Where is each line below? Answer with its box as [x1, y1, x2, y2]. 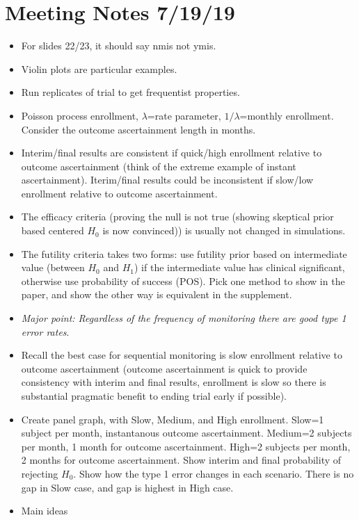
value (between [21, 260, 85, 275]
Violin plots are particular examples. [21, 61, 177, 76]
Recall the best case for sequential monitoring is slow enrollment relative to [21, 348, 342, 362]
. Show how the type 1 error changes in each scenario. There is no [73, 466, 354, 480]
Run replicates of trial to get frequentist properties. [21, 85, 240, 99]
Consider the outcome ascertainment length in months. [21, 122, 256, 136]
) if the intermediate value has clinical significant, [134, 260, 345, 275]
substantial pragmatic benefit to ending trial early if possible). [21, 389, 287, 403]
